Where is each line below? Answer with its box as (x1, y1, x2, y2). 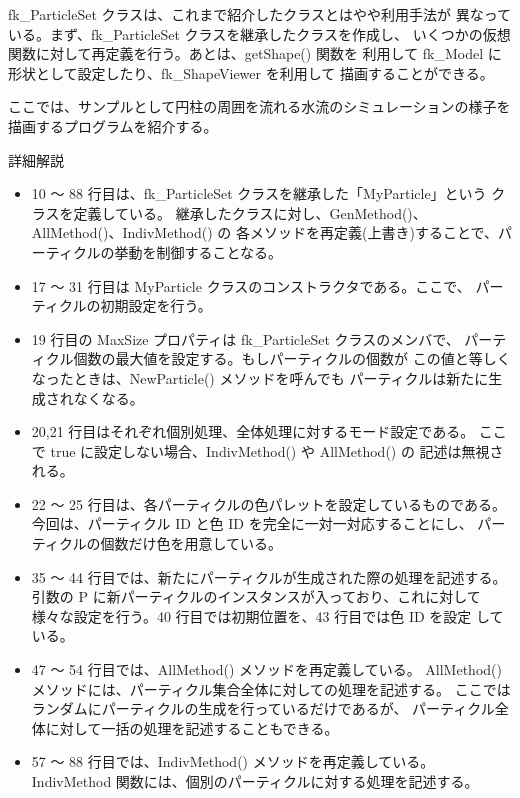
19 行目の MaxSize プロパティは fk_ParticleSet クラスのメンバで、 (31, 328, 460, 349)
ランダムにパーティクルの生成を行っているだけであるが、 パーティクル (31, 698, 495, 719)
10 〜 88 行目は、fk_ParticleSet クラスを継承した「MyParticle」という (31, 183, 487, 204)
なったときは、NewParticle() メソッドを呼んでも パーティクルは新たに (31, 367, 489, 388)
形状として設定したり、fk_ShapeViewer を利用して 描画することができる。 (8, 62, 494, 83)
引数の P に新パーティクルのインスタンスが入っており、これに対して (31, 586, 481, 607)
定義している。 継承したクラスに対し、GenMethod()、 (73, 202, 427, 223)
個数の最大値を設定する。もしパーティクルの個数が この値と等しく (73, 348, 511, 369)
